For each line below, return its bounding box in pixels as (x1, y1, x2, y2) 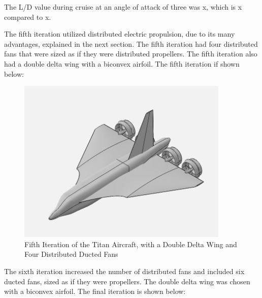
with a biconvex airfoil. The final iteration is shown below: (4, 286, 186, 296)
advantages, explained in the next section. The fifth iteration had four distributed (4, 38, 258, 49)
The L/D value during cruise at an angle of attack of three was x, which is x (4, 2, 242, 12)
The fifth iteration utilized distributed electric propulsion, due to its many (4, 28, 235, 39)
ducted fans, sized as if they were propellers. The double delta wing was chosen (4, 276, 250, 286)
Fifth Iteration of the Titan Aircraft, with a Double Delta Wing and (24, 239, 237, 249)
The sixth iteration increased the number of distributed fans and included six (4, 265, 245, 276)
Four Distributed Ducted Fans (24, 249, 118, 259)
